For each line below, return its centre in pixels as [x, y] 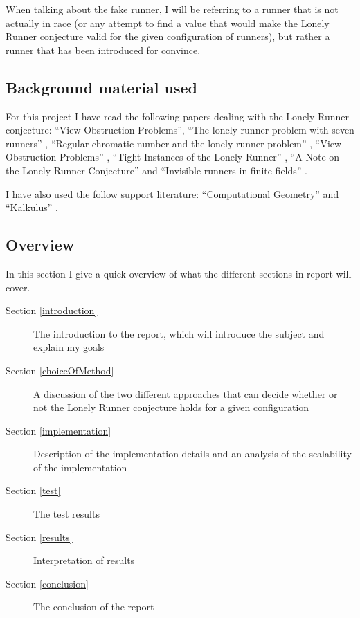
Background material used [102, 87]
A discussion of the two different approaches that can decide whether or [186, 393]
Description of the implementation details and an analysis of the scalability [192, 454]
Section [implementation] [58, 430]
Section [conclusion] [47, 583]
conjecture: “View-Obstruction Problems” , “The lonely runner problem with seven [180, 130]
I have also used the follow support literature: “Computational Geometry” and [172, 193]
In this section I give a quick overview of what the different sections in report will [179, 273]
